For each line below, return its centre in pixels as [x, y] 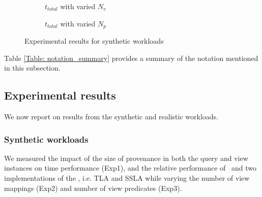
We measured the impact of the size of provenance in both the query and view [126, 158]
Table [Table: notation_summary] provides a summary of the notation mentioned [131, 58]
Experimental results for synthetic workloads [94, 41]
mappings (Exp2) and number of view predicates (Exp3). [93, 188]
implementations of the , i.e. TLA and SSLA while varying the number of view [127, 178]
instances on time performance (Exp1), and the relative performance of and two [130, 168]
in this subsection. [32, 68]
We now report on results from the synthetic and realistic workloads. [111, 117]
